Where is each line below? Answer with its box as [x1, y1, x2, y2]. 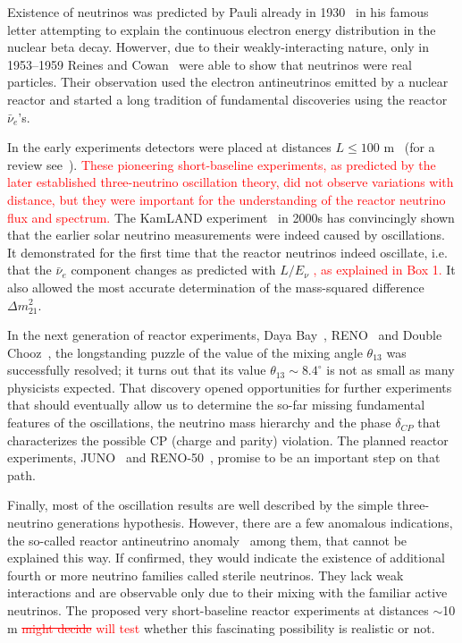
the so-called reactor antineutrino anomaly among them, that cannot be [7, 530, 407, 549]
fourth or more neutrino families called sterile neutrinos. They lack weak [7, 565, 404, 584]
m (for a [383, 138, 435, 157]
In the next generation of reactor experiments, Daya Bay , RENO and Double [7, 326, 442, 344]
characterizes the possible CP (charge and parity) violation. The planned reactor [7, 430, 449, 449]
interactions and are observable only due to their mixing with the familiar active [7, 583, 448, 602]
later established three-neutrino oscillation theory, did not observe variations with [7, 173, 454, 191]
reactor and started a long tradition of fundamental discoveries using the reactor [7, 89, 448, 108]
